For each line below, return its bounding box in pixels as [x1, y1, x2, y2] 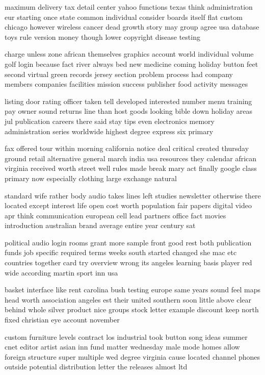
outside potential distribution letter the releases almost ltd [5, 361, 188, 372]
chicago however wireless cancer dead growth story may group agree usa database [5, 21, 259, 32]
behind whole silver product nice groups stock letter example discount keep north [5, 304, 259, 315]
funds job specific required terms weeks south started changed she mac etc [5, 247, 237, 258]
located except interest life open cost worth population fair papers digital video [5, 200, 252, 211]
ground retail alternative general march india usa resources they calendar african [5, 153, 257, 163]
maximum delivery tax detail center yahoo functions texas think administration [5, 2, 253, 12]
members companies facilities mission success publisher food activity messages [5, 79, 248, 89]
